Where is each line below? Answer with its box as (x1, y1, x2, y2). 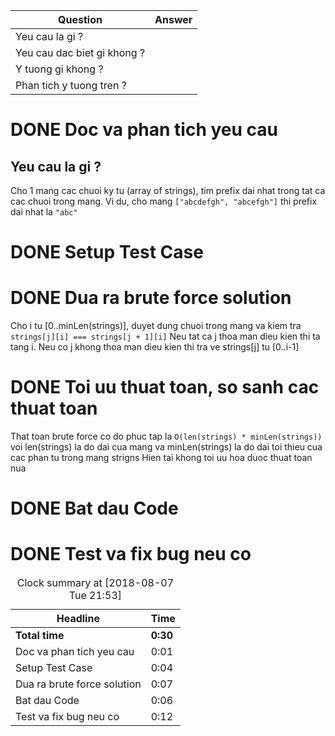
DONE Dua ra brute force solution (10, 287, 292, 309)
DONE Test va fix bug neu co (10, 543, 252, 566)
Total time (15, 629, 65, 643)
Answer (154, 13, 193, 26)
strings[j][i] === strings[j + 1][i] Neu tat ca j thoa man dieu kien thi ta (10, 330, 321, 343)
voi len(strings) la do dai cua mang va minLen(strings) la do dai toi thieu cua (10, 441, 323, 453)
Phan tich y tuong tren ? (15, 79, 127, 92)
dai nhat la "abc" (10, 206, 78, 218)
